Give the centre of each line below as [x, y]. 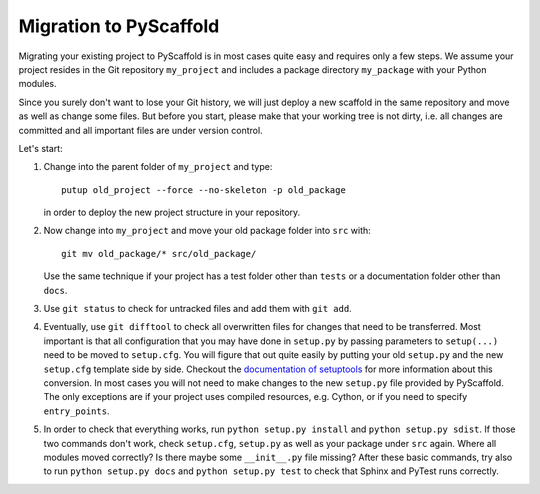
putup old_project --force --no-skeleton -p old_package [204, 189]
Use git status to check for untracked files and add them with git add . [197, 309]
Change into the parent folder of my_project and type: [158, 167]
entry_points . [76, 411]
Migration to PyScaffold [119, 26]
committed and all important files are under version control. [141, 130]
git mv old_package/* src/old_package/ [159, 253]
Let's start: [41, 148]
